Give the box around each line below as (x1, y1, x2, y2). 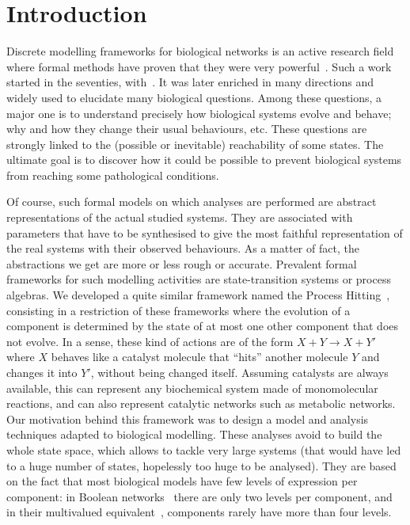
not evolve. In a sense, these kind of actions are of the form (6, 333, 294, 349)
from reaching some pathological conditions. (6, 166, 219, 183)
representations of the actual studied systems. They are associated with (6, 209, 353, 226)
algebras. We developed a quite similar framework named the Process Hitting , (6, 287, 390, 303)
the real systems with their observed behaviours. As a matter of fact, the (6, 240, 359, 257)
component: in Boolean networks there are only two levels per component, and (6, 488, 393, 504)
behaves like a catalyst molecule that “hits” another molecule (51, 348, 348, 365)
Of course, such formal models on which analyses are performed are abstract (6, 193, 377, 210)
